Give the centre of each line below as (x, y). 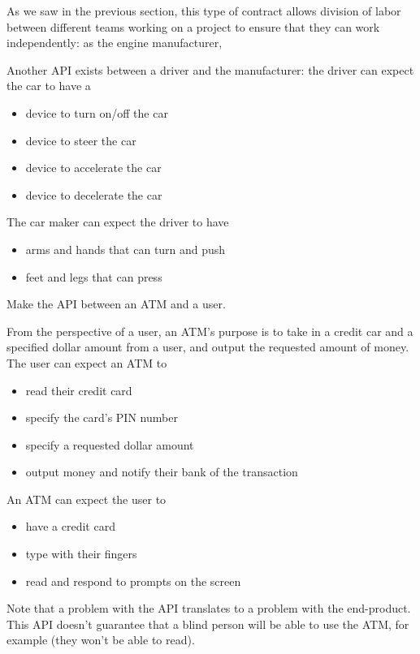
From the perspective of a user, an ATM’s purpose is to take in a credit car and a (210, 331)
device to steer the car (81, 140)
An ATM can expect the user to (87, 499)
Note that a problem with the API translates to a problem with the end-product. (209, 608)
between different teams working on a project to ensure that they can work (193, 26)
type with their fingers (81, 554)
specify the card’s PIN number (102, 417)
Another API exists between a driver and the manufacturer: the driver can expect (210, 69)
